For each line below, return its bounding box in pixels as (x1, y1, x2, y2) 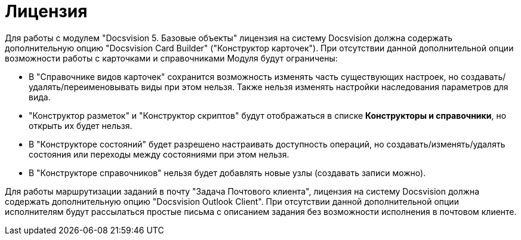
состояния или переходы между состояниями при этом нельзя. (29, 149, 289, 159)
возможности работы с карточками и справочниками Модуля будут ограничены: (5, 53, 338, 63)
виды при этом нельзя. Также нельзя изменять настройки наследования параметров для (141, 81, 508, 92)
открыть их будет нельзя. (29, 120, 132, 131)
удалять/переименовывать (29, 81, 139, 92)
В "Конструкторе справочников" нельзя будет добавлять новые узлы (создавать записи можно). (29, 167, 426, 178)
